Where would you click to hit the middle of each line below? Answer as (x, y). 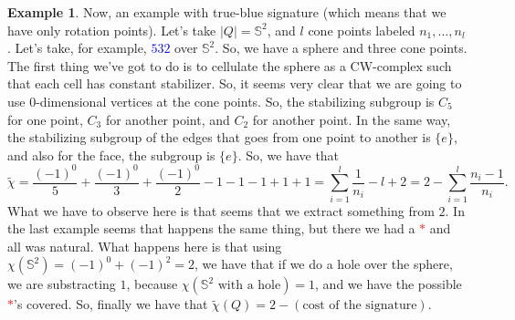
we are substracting (62, 284)
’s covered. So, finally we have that (111, 304)
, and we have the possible (389, 284)
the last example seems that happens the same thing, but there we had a (211, 228)
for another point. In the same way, (352, 119)
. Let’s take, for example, (77, 48)
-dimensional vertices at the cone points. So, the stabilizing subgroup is (235, 101)
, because (152, 284)
